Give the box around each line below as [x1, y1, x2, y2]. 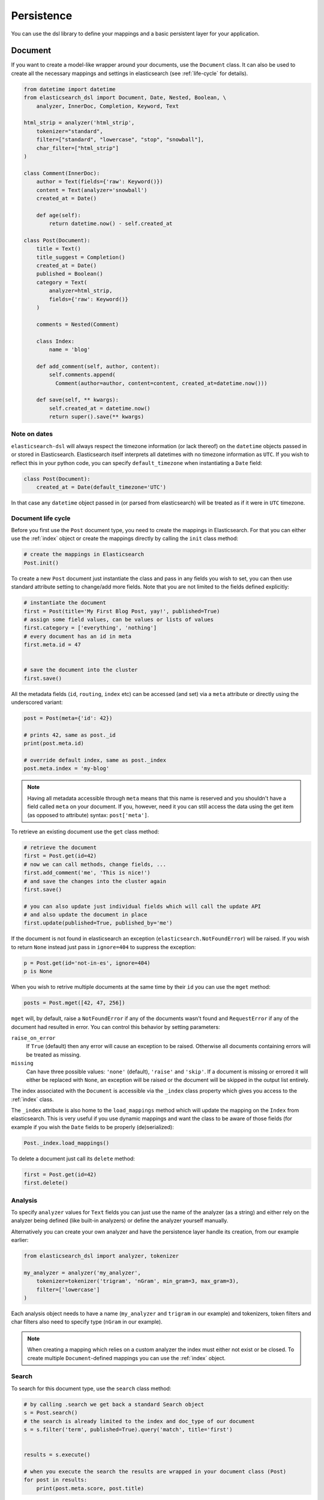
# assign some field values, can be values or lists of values [23, 616, 214, 623]
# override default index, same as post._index [23, 757, 166, 764]
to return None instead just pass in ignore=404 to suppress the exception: [11, 943, 196, 950]
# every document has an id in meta [23, 633, 132, 640]
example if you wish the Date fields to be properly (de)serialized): [11, 1123, 174, 1130]
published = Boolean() [36, 271, 103, 277]
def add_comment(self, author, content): [36, 363, 160, 370]
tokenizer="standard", [36, 128, 103, 134]
